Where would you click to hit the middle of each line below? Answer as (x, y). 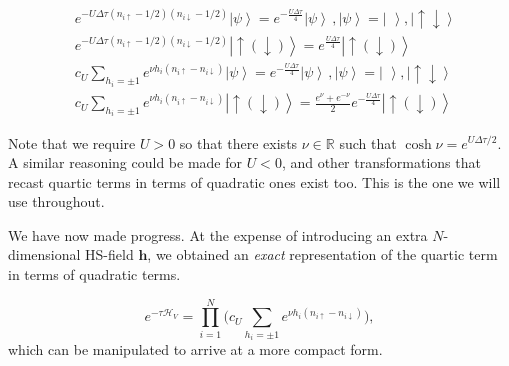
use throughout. (56, 201)
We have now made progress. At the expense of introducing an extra (218, 234)
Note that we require (72, 142)
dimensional (44, 254)
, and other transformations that (381, 162)
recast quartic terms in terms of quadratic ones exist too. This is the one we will (254, 181)
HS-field (109, 254)
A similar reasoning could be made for (125, 162)
